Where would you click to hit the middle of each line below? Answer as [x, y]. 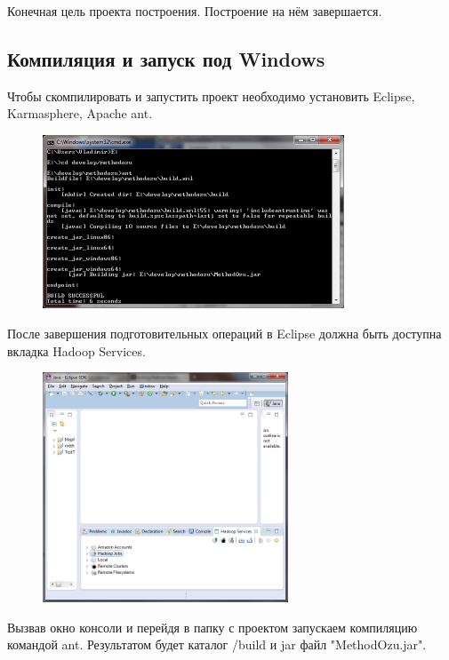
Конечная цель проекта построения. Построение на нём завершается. [195, 11]
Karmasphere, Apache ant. [80, 113]
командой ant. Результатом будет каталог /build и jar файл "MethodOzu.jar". [217, 644]
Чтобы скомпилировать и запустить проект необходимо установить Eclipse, [211, 95]
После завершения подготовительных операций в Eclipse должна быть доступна [224, 333]
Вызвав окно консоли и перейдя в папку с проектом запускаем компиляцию [212, 627]
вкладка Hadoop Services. [76, 350]
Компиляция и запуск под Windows [166, 58]
